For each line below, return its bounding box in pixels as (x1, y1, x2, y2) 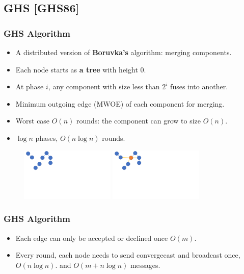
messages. (130, 259, 160, 270)
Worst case (15, 115, 50, 126)
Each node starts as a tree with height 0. (15, 64, 146, 74)
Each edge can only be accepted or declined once (15, 232, 168, 243)
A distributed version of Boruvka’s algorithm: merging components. (15, 47, 232, 57)
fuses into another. (170, 81, 228, 92)
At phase (15, 81, 44, 92)
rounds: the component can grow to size (76, 115, 201, 126)
